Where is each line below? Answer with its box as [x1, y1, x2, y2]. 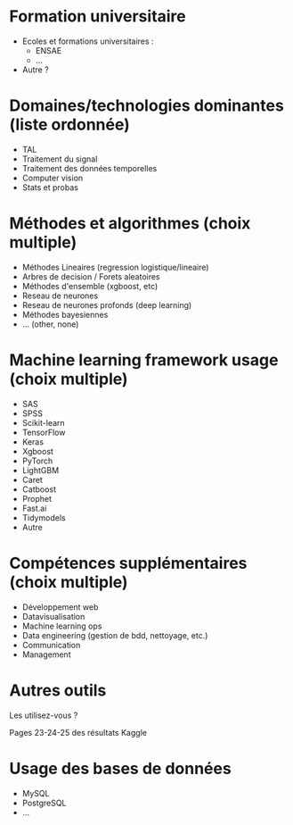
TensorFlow [21, 427, 66, 437]
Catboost [21, 484, 56, 495]
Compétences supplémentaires [9, 553, 248, 573]
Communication [21, 639, 81, 650]
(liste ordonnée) [9, 114, 131, 135]
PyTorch [21, 455, 53, 466]
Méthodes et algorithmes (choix [9, 213, 251, 234]
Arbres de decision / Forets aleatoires [21, 271, 160, 282]
